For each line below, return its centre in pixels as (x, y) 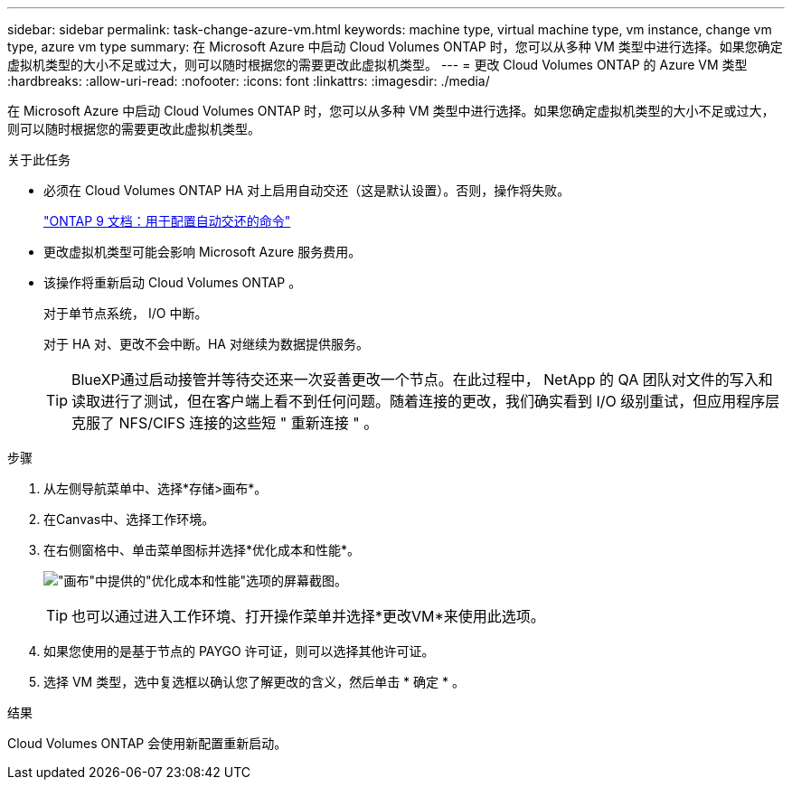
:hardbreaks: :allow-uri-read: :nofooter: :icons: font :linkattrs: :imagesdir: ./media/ (249, 81)
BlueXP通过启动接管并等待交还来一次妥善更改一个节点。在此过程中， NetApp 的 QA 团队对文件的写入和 (422, 379)
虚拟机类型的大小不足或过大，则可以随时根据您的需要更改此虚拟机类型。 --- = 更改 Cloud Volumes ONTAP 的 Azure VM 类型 (377, 65)
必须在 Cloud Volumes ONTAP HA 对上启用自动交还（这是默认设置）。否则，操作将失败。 (307, 190)
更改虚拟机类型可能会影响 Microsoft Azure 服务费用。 (203, 252)
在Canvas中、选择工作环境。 (129, 519)
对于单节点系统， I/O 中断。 (126, 313)
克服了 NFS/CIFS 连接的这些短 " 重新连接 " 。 (225, 423)
